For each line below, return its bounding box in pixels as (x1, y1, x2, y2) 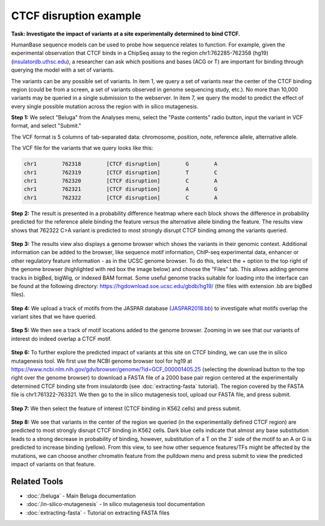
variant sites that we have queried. (11, 313, 97, 321)
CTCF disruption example (11, 9, 141, 22)
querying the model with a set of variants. (11, 66, 114, 74)
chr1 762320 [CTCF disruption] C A (23, 178, 218, 184)
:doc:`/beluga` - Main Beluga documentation (26, 492, 136, 499)
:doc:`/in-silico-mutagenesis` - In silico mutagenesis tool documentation (26, 501, 205, 508)
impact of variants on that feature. (11, 460, 96, 468)
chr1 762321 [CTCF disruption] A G (23, 186, 218, 193)
